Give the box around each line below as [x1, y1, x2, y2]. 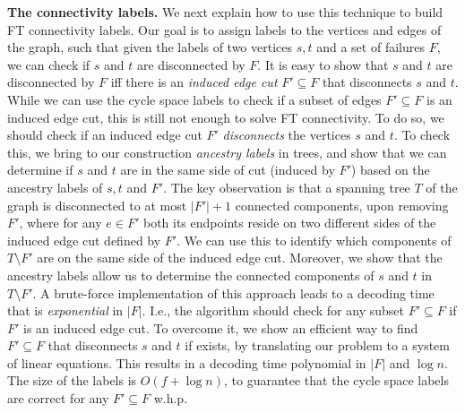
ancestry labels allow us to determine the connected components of [7, 265, 375, 284]
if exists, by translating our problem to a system [185, 336, 450, 355]
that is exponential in [7, 301, 124, 320]
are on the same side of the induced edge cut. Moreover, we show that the [37, 248, 443, 267]
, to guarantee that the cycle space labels [223, 371, 449, 390]
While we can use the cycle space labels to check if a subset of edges [7, 90, 382, 108]
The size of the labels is [7, 371, 137, 390]
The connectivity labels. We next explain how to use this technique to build [7, 3, 443, 21]
